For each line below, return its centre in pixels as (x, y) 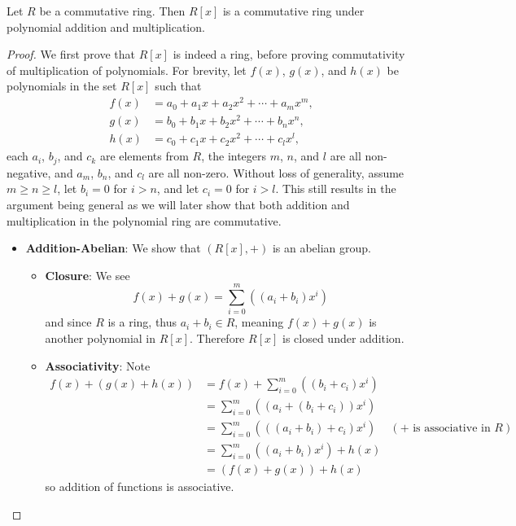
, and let (178, 188)
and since (68, 322)
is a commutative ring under (293, 11)
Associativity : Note (98, 365)
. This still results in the (336, 188)
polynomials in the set (62, 86)
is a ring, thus (142, 322)
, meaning (259, 322)
